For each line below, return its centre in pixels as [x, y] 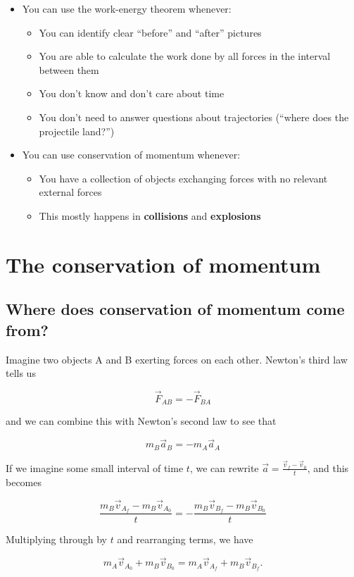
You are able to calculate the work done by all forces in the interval [185, 56]
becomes [24, 482]
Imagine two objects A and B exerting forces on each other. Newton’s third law [177, 359]
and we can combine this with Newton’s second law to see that [141, 421]
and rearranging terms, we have [185, 539]
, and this [328, 467]
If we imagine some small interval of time [95, 467]
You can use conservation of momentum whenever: [131, 155]
